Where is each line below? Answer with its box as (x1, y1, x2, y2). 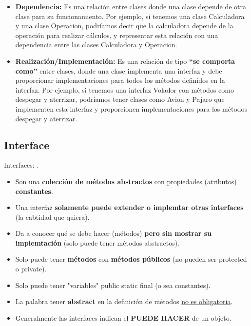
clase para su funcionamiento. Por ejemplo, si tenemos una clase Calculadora (15, 11, 245, 21)
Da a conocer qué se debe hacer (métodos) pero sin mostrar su (15, 228, 212, 238)
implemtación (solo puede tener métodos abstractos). (15, 237, 180, 248)
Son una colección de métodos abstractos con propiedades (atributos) (15, 176, 237, 186)
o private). (15, 264, 47, 274)
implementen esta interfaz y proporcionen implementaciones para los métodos (15, 103, 248, 114)
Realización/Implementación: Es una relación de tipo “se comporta (15, 56, 235, 66)
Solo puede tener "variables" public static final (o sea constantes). (15, 280, 211, 290)
